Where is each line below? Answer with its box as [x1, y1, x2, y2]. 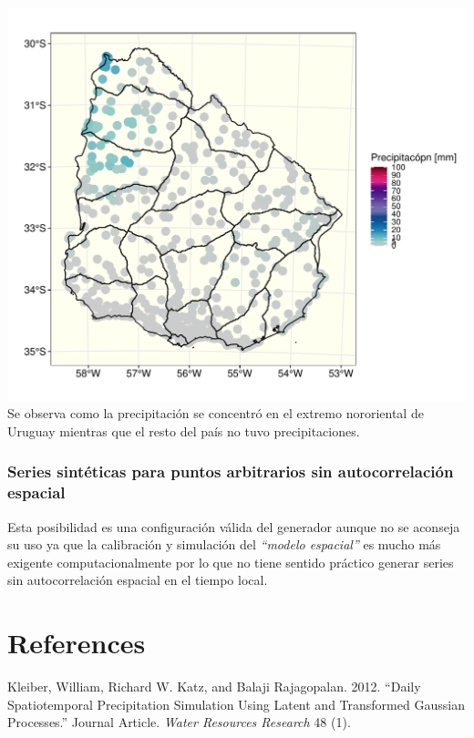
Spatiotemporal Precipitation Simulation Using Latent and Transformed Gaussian [7, 694, 465, 713]
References [7, 624, 146, 661]
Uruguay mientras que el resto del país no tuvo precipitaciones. [7, 421, 360, 440]
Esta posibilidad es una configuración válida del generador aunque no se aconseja [7, 517, 460, 536]
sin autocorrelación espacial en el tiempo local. [7, 570, 268, 589]
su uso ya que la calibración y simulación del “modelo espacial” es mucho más [7, 535, 441, 554]
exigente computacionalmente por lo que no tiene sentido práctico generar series [7, 552, 454, 571]
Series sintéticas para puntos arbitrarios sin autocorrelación [7, 460, 454, 483]
